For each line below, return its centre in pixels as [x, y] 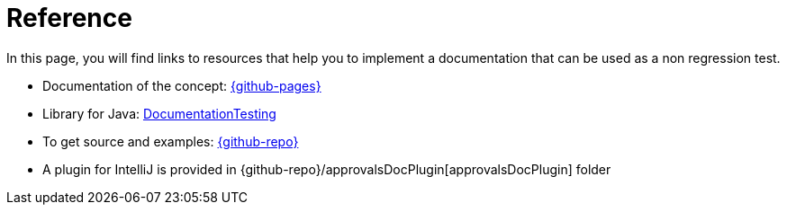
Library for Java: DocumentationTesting [159, 113]
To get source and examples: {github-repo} [171, 141]
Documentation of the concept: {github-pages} [182, 85]
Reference [69, 18]
